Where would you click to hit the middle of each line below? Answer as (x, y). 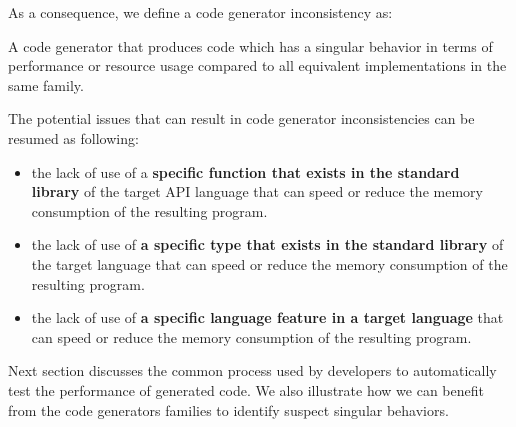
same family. (46, 84)
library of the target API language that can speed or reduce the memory (257, 191)
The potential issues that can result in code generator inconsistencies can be (241, 118)
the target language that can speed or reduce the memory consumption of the (269, 263)
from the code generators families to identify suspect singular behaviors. (228, 409)
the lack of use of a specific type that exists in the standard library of (267, 244)
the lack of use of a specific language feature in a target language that (267, 317)
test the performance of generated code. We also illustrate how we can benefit (246, 389)
